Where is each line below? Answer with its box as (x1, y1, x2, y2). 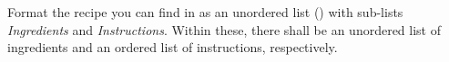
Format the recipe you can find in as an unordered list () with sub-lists (7, 3, 403, 21)
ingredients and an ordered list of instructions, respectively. (7, 38, 338, 57)
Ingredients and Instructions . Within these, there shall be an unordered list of (7, 20, 441, 39)
